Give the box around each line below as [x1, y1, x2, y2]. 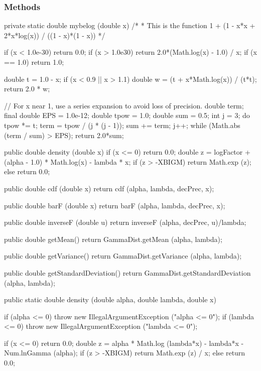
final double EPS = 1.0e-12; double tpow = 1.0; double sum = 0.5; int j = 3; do [4, 110, 250, 120]
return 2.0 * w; [4, 83, 50, 94]
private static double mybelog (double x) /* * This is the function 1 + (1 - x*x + [4, 20, 255, 31]
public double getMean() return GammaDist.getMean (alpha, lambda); [4, 233, 222, 244]
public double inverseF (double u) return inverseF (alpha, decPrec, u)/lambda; [4, 217, 246, 227]
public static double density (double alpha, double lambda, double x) [4, 294, 216, 305]
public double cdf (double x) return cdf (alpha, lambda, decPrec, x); [4, 183, 214, 193]
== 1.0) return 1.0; [4, 57, 64, 67]
